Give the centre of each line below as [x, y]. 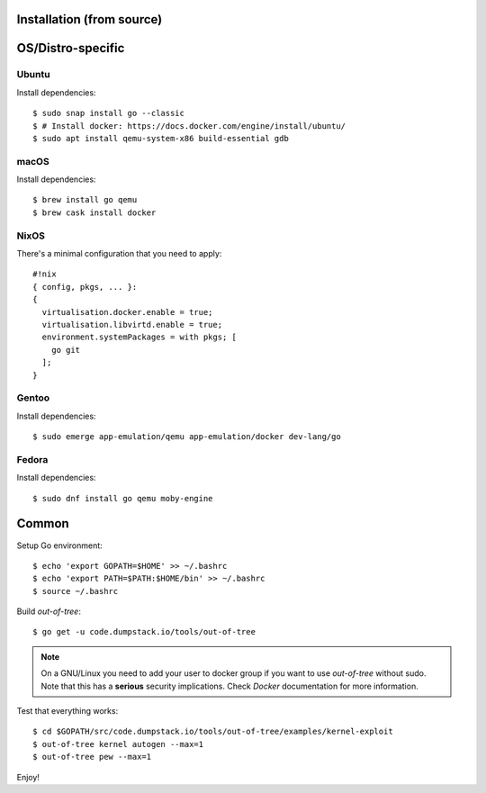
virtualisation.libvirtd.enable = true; [132, 324]
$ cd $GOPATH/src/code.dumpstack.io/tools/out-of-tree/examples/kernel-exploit [213, 732]
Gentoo [33, 398]
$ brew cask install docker [94, 212]
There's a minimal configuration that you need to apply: [119, 254]
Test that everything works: [67, 711]
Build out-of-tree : [49, 611]
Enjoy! [28, 777]
